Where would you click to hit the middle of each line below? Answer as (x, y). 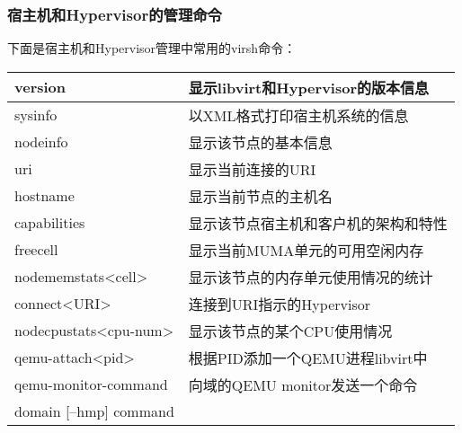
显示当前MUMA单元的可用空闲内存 (306, 250)
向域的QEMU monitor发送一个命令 (303, 384)
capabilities (50, 223)
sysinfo (36, 115)
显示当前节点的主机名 (260, 196)
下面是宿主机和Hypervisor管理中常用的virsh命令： (152, 48)
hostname (44, 196)
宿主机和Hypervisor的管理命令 (115, 14)
